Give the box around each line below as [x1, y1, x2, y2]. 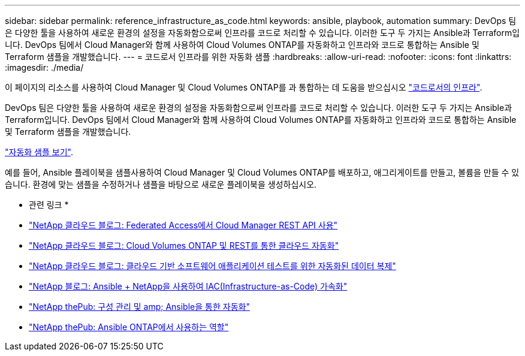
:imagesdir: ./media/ [5, 62, 84, 73]
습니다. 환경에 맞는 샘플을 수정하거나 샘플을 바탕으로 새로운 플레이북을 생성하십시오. [5, 179, 317, 189]
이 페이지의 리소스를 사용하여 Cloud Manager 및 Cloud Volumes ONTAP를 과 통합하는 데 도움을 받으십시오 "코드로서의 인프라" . [5, 82, 482, 92]
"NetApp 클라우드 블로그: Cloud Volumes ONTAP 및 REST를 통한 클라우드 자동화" [29, 240, 339, 251]
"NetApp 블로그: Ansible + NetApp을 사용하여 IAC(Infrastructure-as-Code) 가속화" [29, 281, 348, 291]
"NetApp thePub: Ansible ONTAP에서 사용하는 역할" [29, 322, 229, 332]
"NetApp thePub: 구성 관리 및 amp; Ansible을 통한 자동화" [29, 301, 250, 312]
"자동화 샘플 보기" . [5, 147, 73, 157]
